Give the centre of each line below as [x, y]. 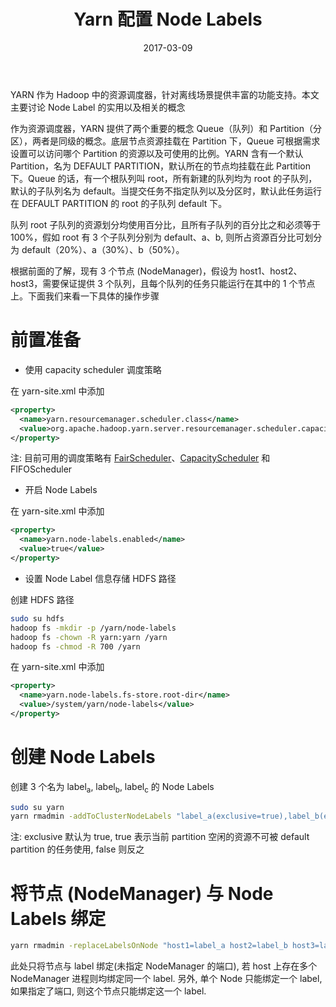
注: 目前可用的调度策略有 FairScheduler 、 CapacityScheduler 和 [140, 458]
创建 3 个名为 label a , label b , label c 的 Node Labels [112, 787]
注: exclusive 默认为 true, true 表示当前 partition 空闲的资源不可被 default [160, 837]
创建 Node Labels [83, 757]
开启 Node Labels [61, 490]
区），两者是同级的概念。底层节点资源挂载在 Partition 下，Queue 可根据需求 [165, 141]
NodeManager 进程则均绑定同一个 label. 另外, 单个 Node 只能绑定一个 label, [166, 979]
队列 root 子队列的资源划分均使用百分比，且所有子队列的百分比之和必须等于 [166, 224]
